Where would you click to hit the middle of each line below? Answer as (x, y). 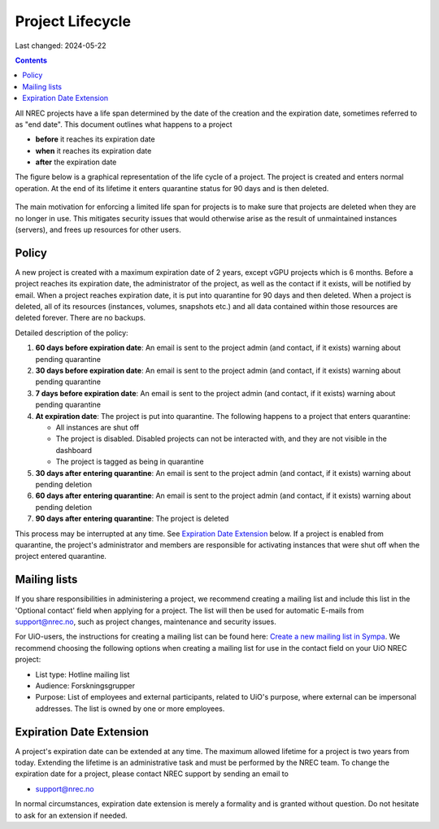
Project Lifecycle (73, 21)
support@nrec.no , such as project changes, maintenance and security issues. (146, 622)
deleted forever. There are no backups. (80, 318)
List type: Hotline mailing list (83, 674)
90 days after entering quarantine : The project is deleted (132, 519)
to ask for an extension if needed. (71, 815)
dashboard (74, 450)
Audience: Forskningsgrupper (85, 685)
